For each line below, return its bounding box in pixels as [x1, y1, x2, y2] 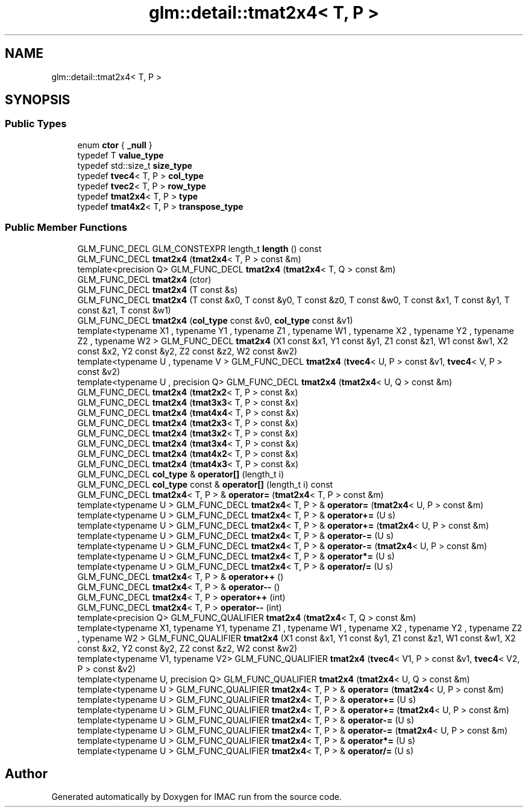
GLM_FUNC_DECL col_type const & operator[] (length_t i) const [77, 479, 333, 489]
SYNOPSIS [5, 92, 71, 108]
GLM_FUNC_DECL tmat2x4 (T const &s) [77, 284, 238, 295]
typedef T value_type [77, 149, 164, 160]
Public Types [5, 118, 67, 130]
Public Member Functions [5, 221, 127, 234]
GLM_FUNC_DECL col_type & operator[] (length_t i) [77, 468, 284, 479]
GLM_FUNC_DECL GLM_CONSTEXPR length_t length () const [77, 243, 322, 254]
